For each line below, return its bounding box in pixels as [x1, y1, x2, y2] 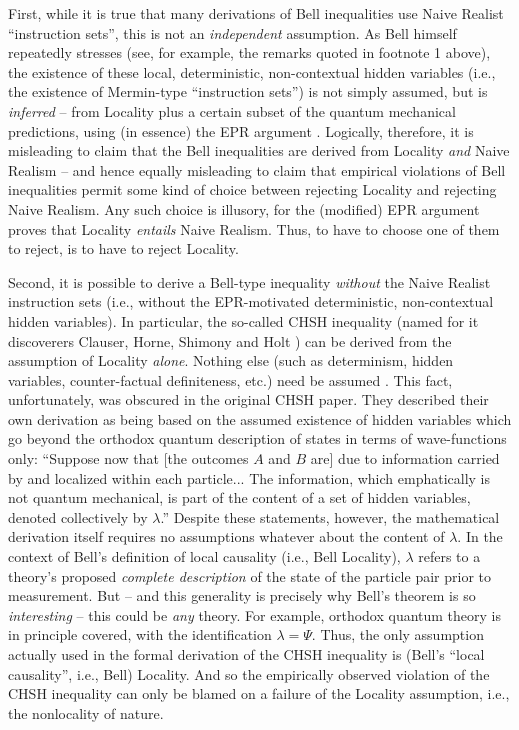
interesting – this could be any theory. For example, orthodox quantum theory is [8, 604, 502, 625]
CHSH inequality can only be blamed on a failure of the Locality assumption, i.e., [8, 683, 510, 704]
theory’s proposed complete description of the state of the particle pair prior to [8, 565, 491, 586]
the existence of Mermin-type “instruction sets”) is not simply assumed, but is [8, 81, 488, 102]
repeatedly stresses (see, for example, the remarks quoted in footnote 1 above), [8, 42, 491, 63]
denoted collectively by [8, 506, 148, 527]
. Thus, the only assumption [311, 624, 484, 645]
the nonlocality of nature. [8, 702, 164, 723]
